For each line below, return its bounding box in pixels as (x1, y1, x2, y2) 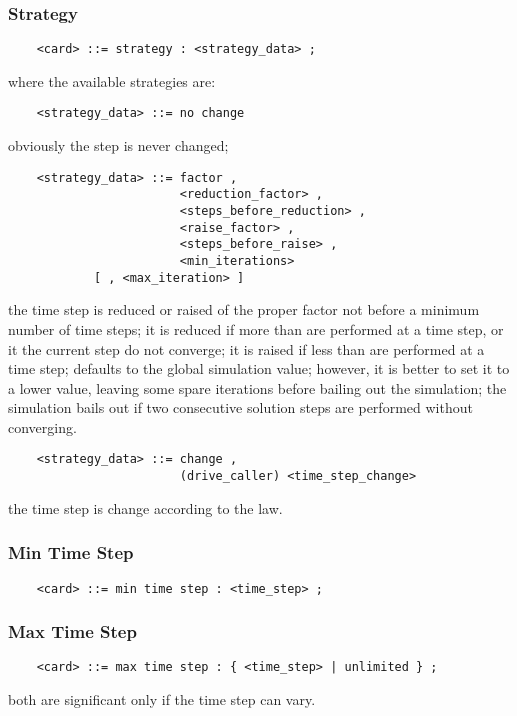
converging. (8, 416, 77, 437)
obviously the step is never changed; (8, 135, 229, 156)
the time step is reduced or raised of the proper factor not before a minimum (8, 299, 480, 320)
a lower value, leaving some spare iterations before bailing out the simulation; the (8, 377, 507, 398)
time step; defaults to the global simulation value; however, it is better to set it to (8, 358, 510, 379)
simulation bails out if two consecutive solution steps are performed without (8, 397, 473, 418)
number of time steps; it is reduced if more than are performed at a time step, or (8, 318, 504, 339)
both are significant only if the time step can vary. (8, 689, 316, 710)
